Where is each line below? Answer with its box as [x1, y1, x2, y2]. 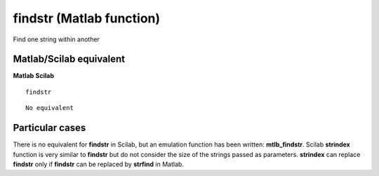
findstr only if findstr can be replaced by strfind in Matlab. [13, 160, 184, 168]
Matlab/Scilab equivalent [13, 53, 126, 65]
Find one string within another [13, 35, 100, 43]
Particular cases [13, 122, 86, 134]
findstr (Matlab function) [13, 11, 161, 26]
